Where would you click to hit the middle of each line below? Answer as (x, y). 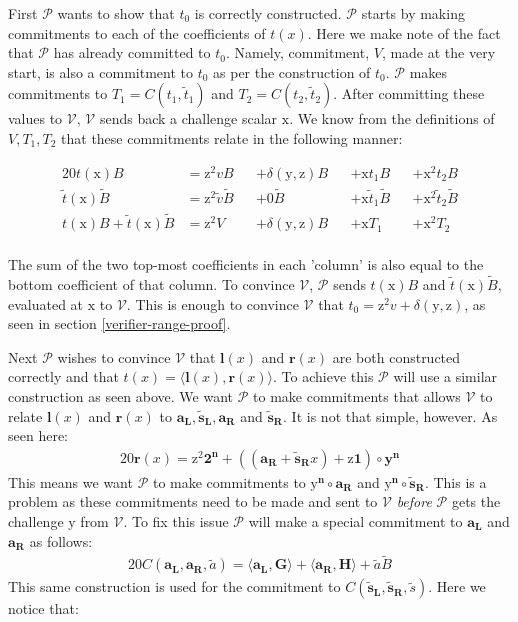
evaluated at (46, 303)
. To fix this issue (176, 520)
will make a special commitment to (355, 520)
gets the (476, 501)
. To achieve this (323, 376)
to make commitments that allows (357, 395)
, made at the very (438, 52)
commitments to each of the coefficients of (137, 32)
